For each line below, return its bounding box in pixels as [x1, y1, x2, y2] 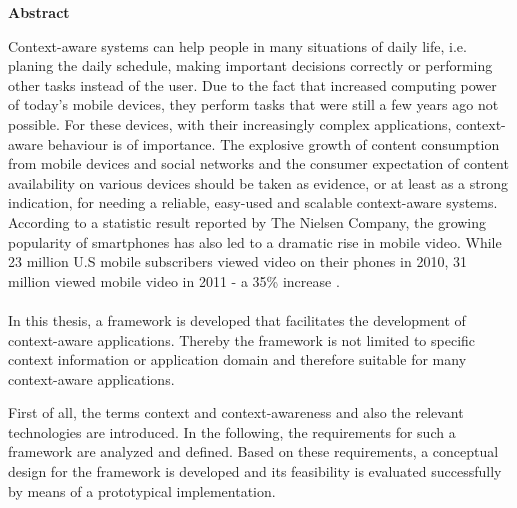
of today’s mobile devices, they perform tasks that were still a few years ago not [8, 94, 499, 115]
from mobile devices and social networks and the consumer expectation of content [8, 153, 509, 174]
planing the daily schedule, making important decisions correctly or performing [8, 55, 493, 76]
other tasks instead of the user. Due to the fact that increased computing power [8, 74, 497, 95]
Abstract [8, 2, 70, 22]
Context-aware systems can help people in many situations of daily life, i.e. [8, 35, 467, 56]
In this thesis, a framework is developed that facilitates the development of [8, 309, 466, 330]
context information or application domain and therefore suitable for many [8, 349, 467, 370]
